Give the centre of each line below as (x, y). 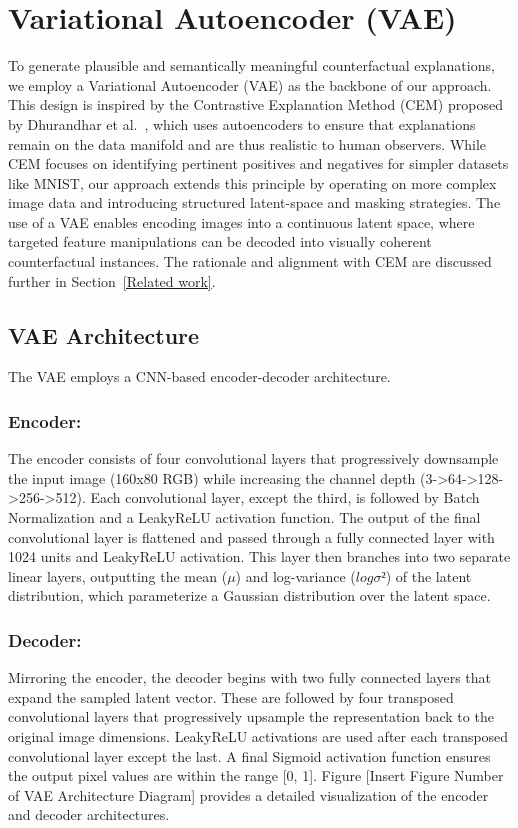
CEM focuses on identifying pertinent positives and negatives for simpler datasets (258, 163)
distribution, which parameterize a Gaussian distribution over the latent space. (249, 595)
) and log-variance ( (295, 575)
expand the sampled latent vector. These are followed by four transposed (231, 696)
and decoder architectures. (89, 814)
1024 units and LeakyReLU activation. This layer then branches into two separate (259, 556)
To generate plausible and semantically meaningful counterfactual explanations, (251, 65)
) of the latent (428, 575)
